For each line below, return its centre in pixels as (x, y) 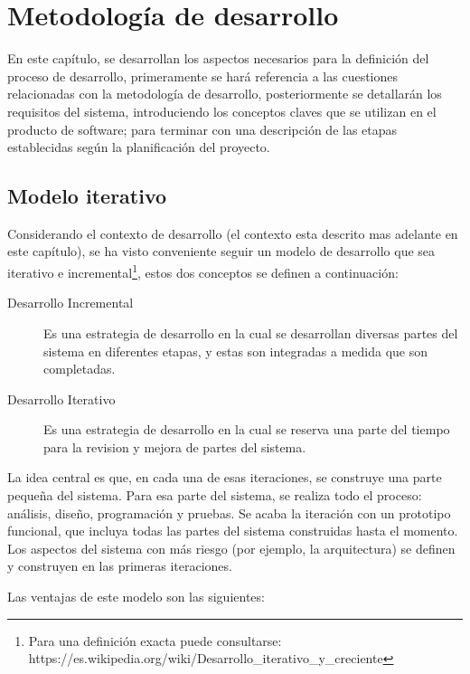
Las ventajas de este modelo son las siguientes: (136, 597)
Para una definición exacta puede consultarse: (155, 640)
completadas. (80, 369)
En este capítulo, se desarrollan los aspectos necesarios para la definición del (218, 58)
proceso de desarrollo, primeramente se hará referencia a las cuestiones (202, 76)
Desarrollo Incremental (70, 303)
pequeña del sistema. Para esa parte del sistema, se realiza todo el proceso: (215, 495)
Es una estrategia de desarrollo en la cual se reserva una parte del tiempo (247, 429)
